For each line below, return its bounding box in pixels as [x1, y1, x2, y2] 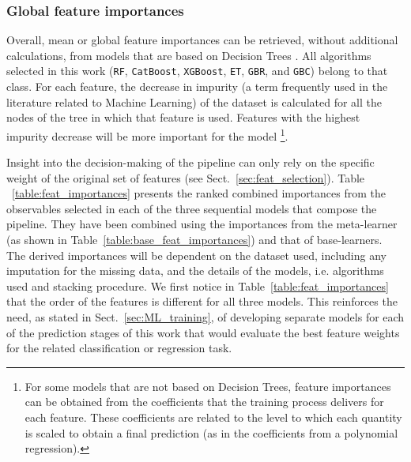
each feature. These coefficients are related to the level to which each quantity [25, 409, 402, 425]
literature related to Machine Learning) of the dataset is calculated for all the [6, 93, 382, 110]
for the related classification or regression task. [6, 340, 232, 356]
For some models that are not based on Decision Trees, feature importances [25, 377, 391, 394]
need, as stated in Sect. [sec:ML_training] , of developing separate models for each [6, 309, 405, 325]
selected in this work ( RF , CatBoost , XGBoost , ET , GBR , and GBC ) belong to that [6, 62, 388, 79]
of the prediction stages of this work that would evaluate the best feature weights [6, 324, 400, 340]
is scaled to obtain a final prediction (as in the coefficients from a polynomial [25, 424, 398, 441]
